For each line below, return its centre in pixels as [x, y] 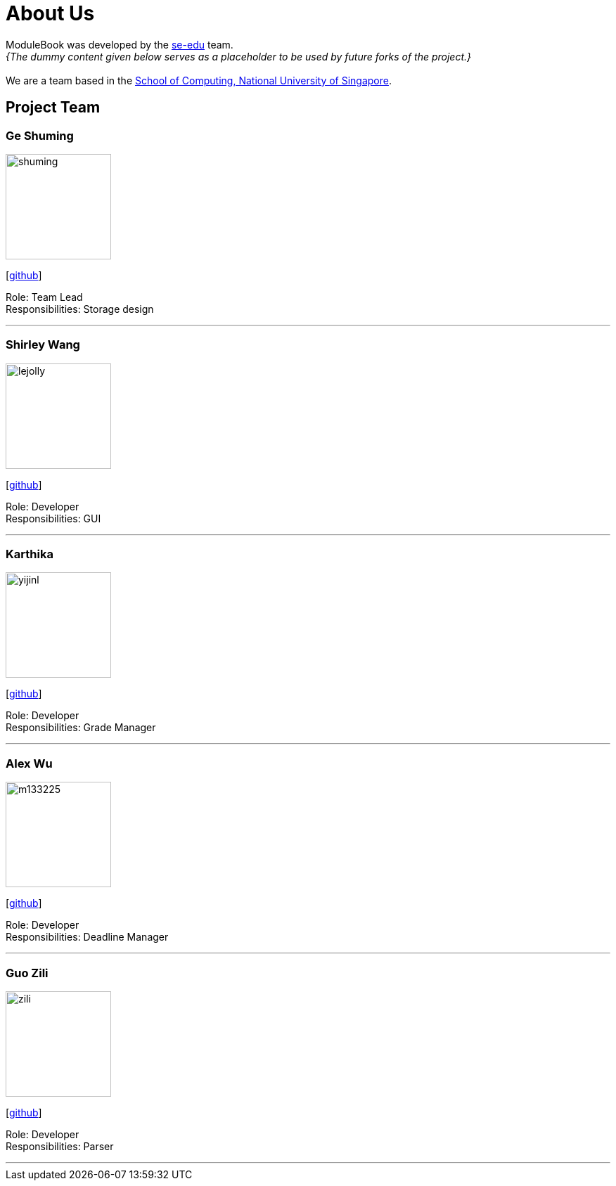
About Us [50, 13]
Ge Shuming [40, 135]
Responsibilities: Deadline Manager [87, 937]
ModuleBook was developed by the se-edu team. [120, 44]
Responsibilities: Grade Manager [81, 728]
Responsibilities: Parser [60, 1146]
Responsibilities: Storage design [80, 309]
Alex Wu [29, 763]
